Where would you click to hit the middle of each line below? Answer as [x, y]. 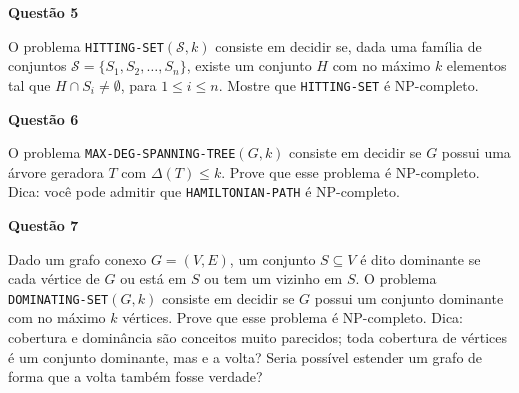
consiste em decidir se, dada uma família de [348, 45]
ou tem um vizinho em [273, 278]
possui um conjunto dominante [409, 297]
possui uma [476, 152]
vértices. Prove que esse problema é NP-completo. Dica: [292, 317]
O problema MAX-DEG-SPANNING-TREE [122, 152]
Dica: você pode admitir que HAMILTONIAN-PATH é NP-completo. [204, 191]
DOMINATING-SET [58, 299]
